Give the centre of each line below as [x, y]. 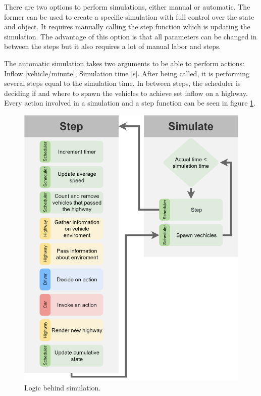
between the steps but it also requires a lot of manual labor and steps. [113, 46]
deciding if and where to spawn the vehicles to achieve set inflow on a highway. [126, 93]
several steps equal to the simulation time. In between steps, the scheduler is [122, 83]
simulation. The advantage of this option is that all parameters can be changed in [130, 36]
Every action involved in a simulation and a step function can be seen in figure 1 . [130, 103]
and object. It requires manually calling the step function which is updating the [127, 27]
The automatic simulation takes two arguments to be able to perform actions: [124, 63]
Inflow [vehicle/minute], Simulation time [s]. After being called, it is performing [127, 73]
